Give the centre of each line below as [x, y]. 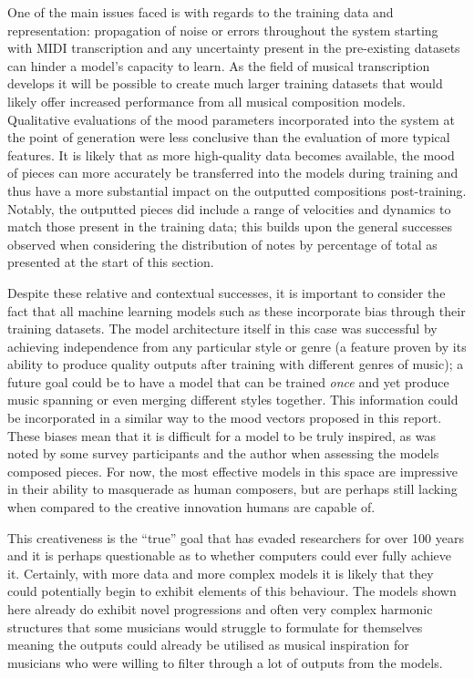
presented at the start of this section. [111, 262]
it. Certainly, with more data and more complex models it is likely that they [221, 573]
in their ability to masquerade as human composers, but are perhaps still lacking [232, 489]
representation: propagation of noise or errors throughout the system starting [223, 30]
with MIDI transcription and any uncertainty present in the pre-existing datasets [234, 48]
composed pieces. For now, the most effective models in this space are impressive [232, 471]
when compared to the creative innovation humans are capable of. [191, 507]
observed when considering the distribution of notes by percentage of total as [222, 244]
